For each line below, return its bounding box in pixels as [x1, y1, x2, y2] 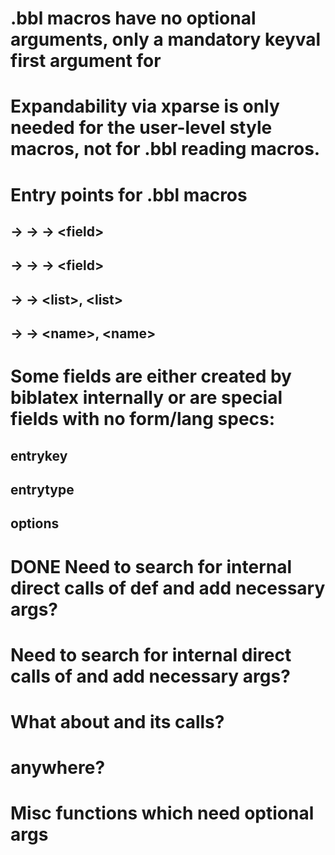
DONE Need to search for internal [10, 555, 293, 578]
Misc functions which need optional [10, 802, 315, 825]
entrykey [10, 447, 68, 464]
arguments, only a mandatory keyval [10, 28, 322, 51]
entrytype [10, 482, 75, 499]
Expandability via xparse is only [10, 95, 280, 118]
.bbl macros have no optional [10, 7, 257, 30]
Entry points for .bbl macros [10, 183, 248, 206]
